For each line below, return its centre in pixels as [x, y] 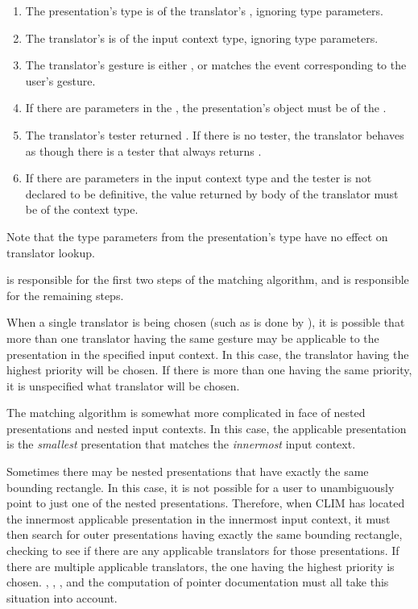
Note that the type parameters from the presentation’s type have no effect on [197, 236]
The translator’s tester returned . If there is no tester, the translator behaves [215, 134]
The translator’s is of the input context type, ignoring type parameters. [202, 38]
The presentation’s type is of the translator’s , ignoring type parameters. [204, 10]
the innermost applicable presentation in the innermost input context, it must [199, 518]
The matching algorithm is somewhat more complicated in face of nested [186, 413]
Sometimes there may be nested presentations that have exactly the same [188, 471]
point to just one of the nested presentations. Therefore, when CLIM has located [206, 503]
